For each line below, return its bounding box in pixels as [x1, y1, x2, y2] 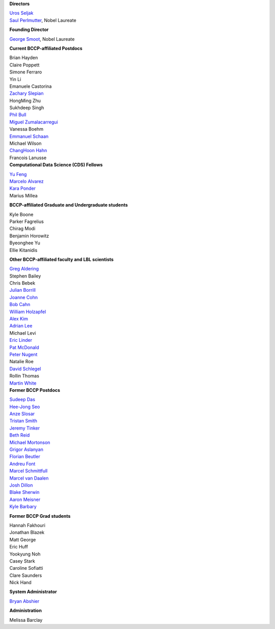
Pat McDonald [9, 344, 39, 350]
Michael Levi [9, 330, 36, 336]
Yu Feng [9, 171, 27, 177]
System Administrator [9, 589, 57, 595]
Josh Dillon [9, 482, 33, 488]
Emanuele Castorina [9, 83, 52, 89]
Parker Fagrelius [9, 218, 44, 224]
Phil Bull [9, 112, 26, 118]
